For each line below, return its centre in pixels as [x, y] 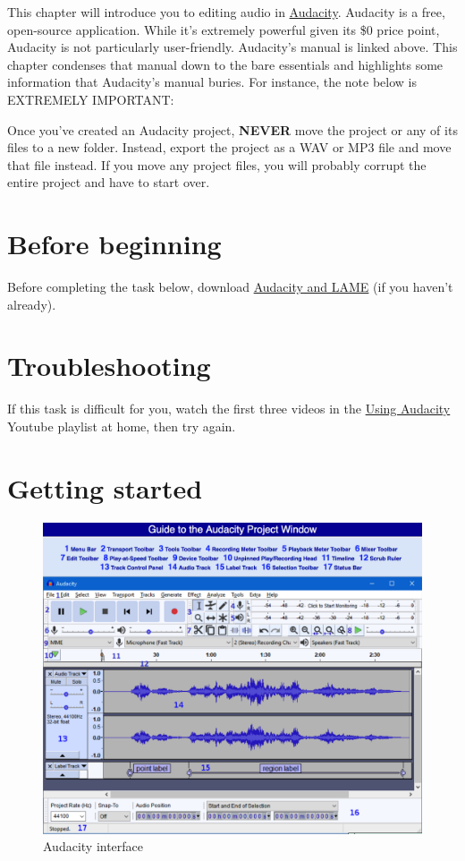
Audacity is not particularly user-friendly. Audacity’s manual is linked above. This [232, 47]
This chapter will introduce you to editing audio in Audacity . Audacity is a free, [226, 12]
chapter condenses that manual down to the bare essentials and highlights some [225, 64]
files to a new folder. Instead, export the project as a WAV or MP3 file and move [229, 147]
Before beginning [114, 244]
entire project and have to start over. [109, 182]
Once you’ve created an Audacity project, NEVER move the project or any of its [232, 129]
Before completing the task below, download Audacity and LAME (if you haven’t [230, 287]
